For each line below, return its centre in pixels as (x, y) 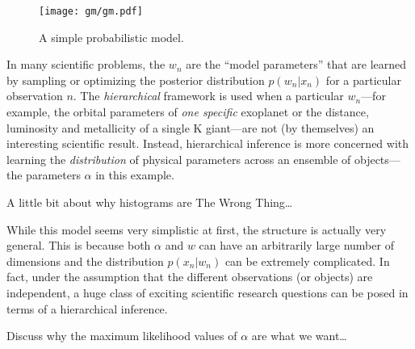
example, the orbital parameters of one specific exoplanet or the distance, (188, 112)
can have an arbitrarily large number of (296, 245)
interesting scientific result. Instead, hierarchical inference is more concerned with (208, 143)
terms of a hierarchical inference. (87, 308)
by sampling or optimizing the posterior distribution (136, 80)
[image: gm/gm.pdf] (91, 11)
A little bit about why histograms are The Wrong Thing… (150, 202)
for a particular (363, 80)
